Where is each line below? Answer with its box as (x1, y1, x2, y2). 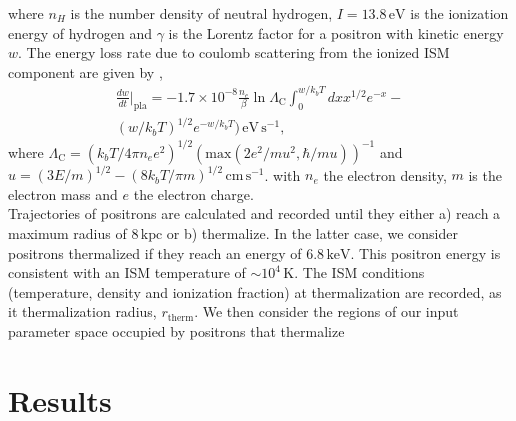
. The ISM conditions (294, 262, 425, 283)
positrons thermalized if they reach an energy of (8, 242, 302, 263)
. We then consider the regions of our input (194, 301, 459, 322)
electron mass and (8, 183, 118, 204)
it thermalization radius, (8, 301, 157, 322)
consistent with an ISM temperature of (8, 262, 246, 283)
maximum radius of (8, 223, 127, 244)
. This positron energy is (350, 242, 501, 263)
